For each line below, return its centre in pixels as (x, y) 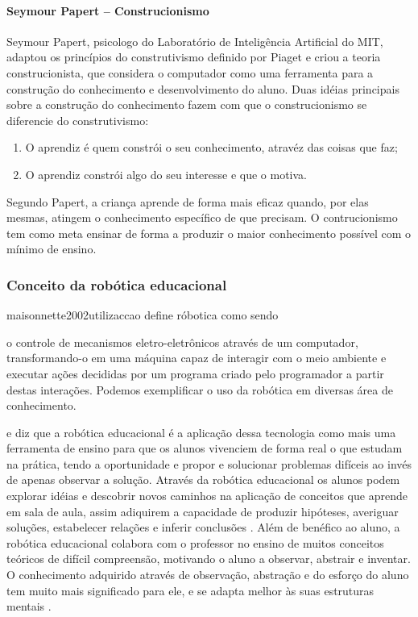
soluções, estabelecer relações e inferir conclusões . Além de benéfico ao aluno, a (203, 527)
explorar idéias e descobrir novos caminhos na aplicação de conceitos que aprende (207, 496)
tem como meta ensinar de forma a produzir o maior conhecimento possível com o (209, 233)
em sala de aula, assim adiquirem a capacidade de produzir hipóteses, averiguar (203, 511)
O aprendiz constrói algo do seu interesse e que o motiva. (166, 174)
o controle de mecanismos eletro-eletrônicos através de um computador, (182, 342)
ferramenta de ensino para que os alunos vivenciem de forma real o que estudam (205, 448)
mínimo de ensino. (52, 249)
